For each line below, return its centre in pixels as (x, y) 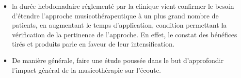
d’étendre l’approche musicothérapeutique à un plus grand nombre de (115, 15)
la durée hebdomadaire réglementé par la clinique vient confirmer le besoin (123, 6)
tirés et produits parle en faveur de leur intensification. (93, 44)
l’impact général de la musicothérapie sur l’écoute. (86, 70)
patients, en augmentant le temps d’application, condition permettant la (119, 25)
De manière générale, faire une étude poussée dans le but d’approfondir (118, 60)
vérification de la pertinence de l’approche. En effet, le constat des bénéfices (124, 34)
